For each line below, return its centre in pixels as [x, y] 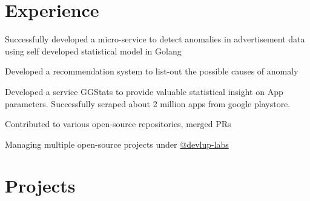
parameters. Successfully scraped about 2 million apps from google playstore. [148, 103]
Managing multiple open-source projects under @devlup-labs [117, 144]
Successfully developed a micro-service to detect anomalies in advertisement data [155, 39]
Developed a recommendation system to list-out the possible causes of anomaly [152, 71]
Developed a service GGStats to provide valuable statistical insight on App [144, 91]
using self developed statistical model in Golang [93, 51]
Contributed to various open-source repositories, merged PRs [118, 124]
